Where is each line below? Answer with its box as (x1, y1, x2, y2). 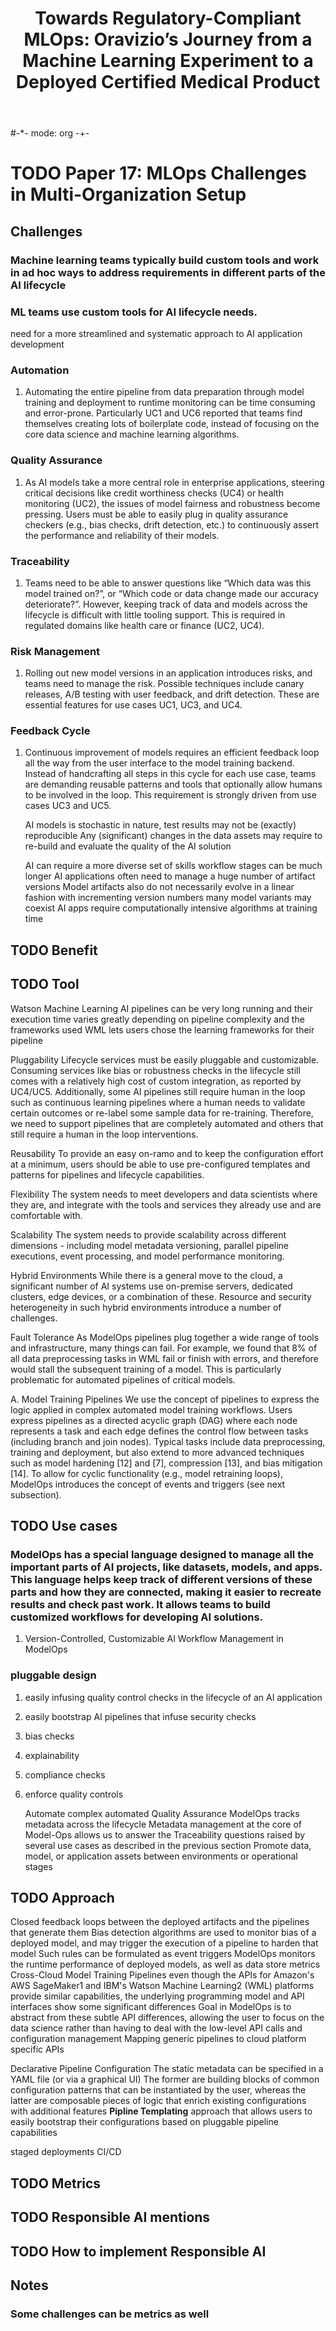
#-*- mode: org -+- (10, 127, 90, 139)
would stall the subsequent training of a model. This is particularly (10, 1363, 282, 1375)
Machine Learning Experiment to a (22, 50, 314, 72)
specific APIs (10, 2043, 65, 2056)
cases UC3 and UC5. (24, 800, 112, 812)
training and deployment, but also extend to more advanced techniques (10, 1446, 305, 1458)
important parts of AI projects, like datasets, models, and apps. (10, 1560, 323, 1574)
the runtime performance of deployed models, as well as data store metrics (10, 1958, 321, 1971)
